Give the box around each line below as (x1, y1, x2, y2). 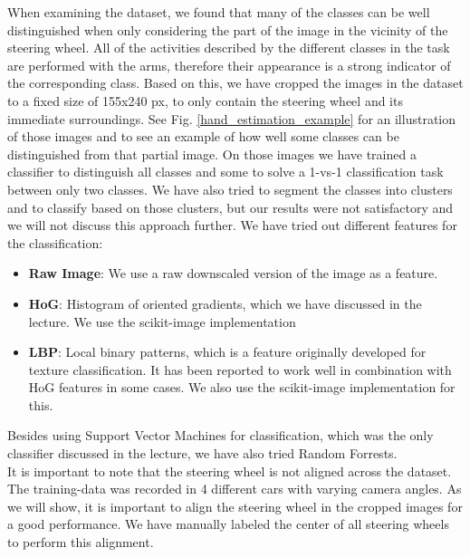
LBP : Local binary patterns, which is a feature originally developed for (28, 342, 427, 361)
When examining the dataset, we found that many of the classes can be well (7, 3, 430, 21)
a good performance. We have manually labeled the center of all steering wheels (7, 514, 449, 533)
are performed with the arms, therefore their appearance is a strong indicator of (7, 55, 451, 74)
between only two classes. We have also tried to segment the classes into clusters (7, 179, 453, 198)
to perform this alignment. (7, 533, 154, 552)
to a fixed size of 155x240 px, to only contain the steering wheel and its (7, 91, 403, 110)
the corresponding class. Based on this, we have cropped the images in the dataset (7, 73, 464, 92)
